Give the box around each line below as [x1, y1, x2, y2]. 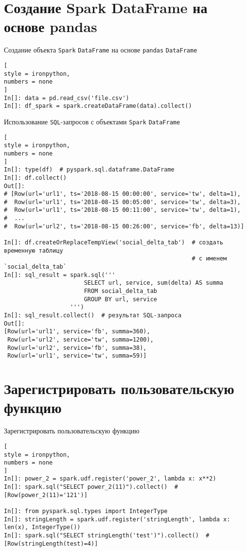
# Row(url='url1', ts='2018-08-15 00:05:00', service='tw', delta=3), [4, 198, 241, 206]
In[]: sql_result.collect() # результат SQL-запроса [4, 312, 182, 319]
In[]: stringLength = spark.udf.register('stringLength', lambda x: [4, 516, 230, 523]
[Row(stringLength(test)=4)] [4, 540, 98, 547]
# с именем [192, 255, 227, 262]
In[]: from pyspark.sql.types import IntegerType [4, 508, 168, 515]
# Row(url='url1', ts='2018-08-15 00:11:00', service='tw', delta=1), [4, 207, 241, 214]
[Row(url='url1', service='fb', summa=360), [4, 328, 150, 335]
